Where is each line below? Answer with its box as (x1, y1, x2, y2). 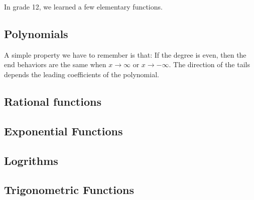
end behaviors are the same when (4, 59, 106, 70)
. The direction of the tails (169, 59, 250, 70)
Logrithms (4, 152, 58, 168)
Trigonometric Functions (4, 182, 134, 197)
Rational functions (4, 93, 101, 109)
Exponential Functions (4, 123, 123, 138)
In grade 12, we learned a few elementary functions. (4, 2, 163, 12)
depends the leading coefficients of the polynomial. (4, 69, 159, 79)
